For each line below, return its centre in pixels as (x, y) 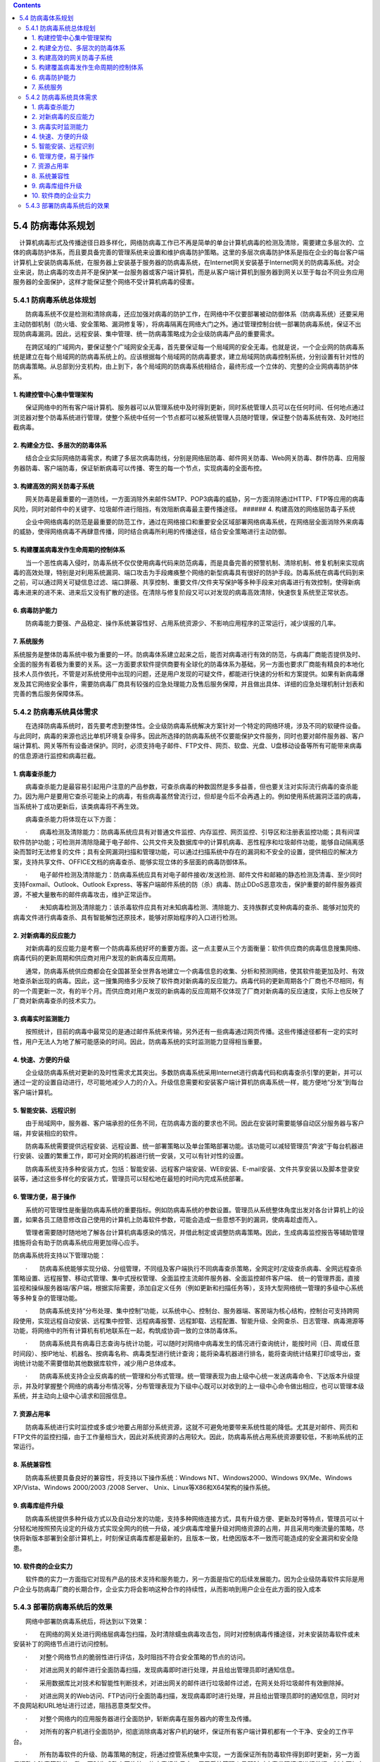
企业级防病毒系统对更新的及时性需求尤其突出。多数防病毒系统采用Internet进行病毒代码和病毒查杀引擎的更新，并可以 (194, 1073)
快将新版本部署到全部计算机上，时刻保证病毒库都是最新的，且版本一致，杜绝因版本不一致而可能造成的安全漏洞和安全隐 (185, 1538)
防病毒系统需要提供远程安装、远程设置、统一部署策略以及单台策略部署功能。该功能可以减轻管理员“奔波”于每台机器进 (194, 1146)
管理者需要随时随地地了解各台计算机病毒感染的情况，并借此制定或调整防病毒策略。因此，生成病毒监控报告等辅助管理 (195, 1233)
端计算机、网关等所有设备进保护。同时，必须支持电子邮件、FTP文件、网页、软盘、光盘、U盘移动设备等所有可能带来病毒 (188, 746)
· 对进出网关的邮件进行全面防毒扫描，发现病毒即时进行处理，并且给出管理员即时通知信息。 (162, 1670)
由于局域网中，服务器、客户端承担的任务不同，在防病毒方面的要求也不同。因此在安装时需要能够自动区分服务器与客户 (195, 1123)
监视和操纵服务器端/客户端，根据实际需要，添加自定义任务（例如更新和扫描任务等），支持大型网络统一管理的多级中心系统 (188, 1288)
